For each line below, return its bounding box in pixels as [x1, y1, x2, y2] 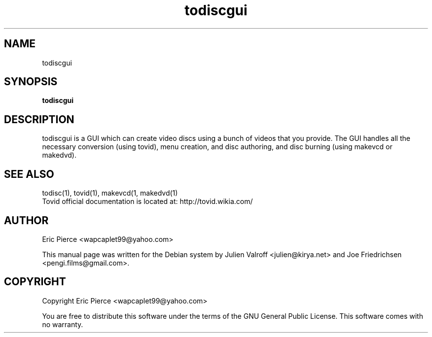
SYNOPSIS [4, 75, 58, 88]
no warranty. [42, 320, 83, 329]
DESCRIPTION [4, 113, 74, 126]
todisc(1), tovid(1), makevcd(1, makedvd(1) [42, 189, 178, 198]
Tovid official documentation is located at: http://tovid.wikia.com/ [42, 197, 253, 206]
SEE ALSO [4, 168, 54, 180]
